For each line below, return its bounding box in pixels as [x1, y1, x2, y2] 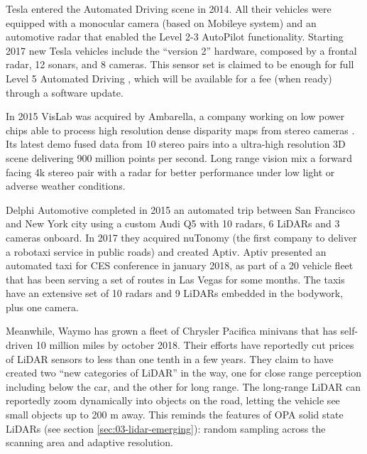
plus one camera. [6, 299, 79, 314]
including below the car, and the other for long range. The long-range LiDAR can [6, 379, 361, 394]
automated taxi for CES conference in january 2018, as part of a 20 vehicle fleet [6, 258, 354, 273]
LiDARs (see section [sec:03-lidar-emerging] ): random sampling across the [6, 421, 326, 436]
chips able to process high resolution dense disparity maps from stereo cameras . [6, 122, 355, 137]
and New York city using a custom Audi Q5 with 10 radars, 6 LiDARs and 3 [6, 216, 340, 231]
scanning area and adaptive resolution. [6, 435, 173, 450]
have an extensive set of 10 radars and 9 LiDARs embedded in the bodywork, [6, 286, 344, 301]
